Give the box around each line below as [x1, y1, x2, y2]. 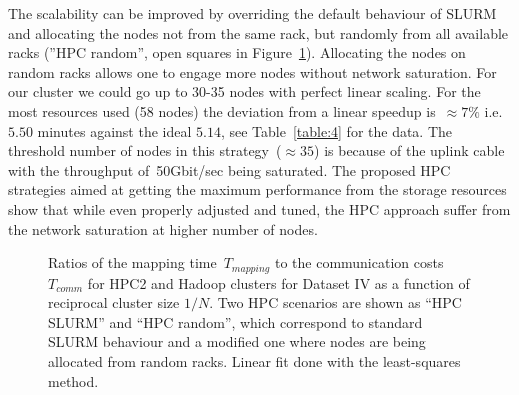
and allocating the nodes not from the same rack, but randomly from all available [8, 22, 509, 43]
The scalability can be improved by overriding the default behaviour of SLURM [8, 3, 497, 23]
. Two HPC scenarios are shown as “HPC [209, 292, 462, 313]
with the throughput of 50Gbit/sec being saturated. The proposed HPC [8, 159, 451, 180]
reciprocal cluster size [48, 292, 180, 313]
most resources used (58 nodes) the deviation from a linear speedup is [8, 100, 436, 121]
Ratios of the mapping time [48, 252, 217, 273]
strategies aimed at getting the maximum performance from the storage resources [8, 179, 507, 200]
